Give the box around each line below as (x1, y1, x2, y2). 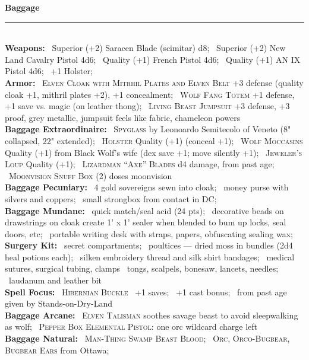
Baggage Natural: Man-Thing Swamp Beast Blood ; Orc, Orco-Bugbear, (5, 332, 290, 345)
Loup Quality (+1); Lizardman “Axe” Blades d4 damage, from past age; (5, 158, 275, 170)
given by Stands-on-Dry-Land (5, 297, 112, 310)
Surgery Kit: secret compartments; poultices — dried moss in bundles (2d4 (5, 239, 293, 251)
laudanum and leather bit (8, 274, 102, 286)
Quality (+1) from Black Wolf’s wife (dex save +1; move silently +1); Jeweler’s (5, 146, 302, 158)
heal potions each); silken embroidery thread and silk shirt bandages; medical (5, 250, 295, 263)
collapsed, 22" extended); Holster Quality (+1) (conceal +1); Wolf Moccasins (5, 134, 303, 146)
